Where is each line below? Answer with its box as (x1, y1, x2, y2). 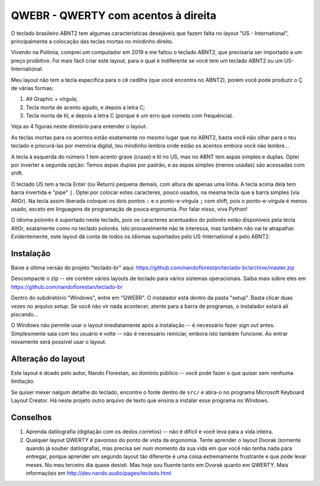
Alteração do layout (11, 354, 85, 364)
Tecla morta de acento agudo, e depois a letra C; (25, 104, 145, 111)
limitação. (11, 377, 35, 385)
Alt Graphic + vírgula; (25, 96, 78, 103)
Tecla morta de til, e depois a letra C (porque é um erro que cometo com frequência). (25, 112, 234, 119)
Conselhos (11, 412, 52, 423)
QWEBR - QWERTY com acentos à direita (11, 9, 216, 22)
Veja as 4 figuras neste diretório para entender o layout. (11, 123, 148, 130)
